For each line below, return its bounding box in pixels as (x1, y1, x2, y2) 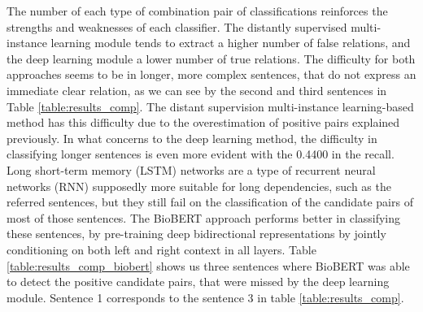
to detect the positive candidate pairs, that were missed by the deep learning (7, 273, 390, 290)
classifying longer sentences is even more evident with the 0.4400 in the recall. (7, 145, 395, 162)
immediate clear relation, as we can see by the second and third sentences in (7, 81, 387, 98)
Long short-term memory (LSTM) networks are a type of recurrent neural (7, 161, 376, 178)
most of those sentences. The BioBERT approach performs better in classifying (7, 209, 401, 226)
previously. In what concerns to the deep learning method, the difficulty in (7, 129, 377, 146)
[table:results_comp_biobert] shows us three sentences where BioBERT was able (7, 257, 410, 274)
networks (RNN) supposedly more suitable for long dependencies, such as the (7, 177, 391, 194)
